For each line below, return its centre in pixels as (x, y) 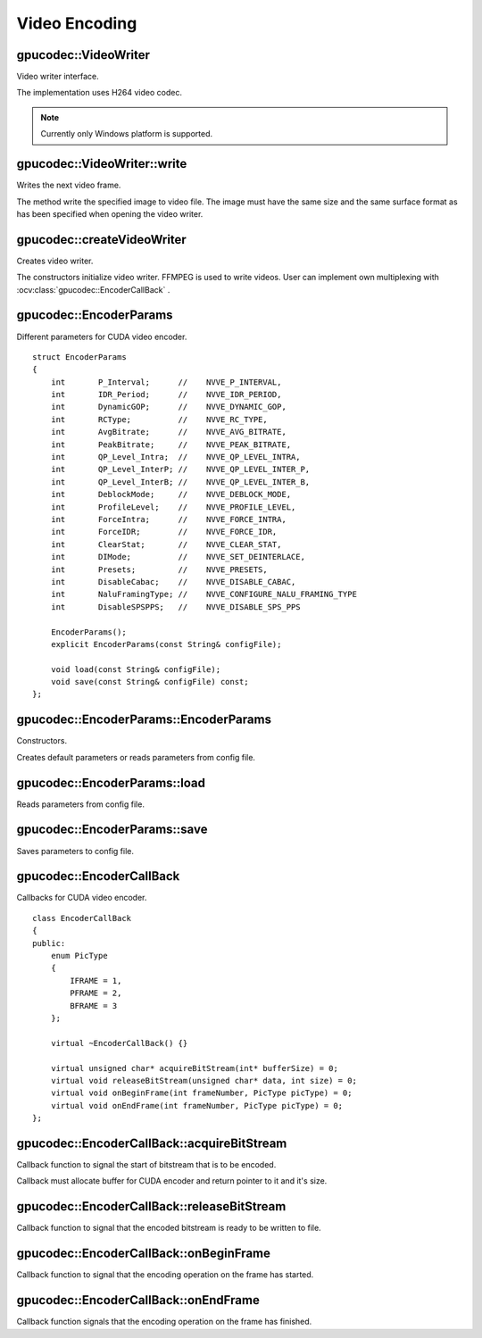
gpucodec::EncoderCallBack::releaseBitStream (151, 1206)
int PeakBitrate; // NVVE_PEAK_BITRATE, (171, 445)
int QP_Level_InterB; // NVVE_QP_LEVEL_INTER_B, (180, 482)
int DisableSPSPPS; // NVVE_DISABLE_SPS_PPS (175, 607)
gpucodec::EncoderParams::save (112, 830)
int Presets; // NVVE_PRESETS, (159, 569)
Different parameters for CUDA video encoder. (102, 337)
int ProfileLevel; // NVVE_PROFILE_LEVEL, (173, 507)
